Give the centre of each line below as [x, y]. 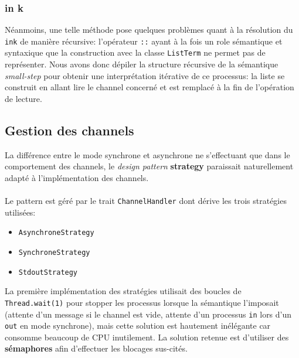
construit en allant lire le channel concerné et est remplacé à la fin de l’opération [149, 87]
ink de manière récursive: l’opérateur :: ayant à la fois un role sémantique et [144, 41]
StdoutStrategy [48, 272]
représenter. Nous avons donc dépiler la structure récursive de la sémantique [142, 64]
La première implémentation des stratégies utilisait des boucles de [123, 291]
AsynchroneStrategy [56, 233]
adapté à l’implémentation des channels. [77, 177]
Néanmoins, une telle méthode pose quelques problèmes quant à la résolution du [149, 30]
